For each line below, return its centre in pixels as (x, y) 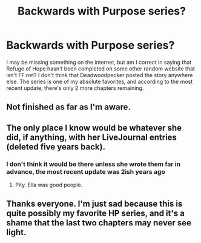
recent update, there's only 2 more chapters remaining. (75, 88)
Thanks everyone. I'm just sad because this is (94, 204)
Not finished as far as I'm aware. (69, 107)
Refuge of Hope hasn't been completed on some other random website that (101, 69)
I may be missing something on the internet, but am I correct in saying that (99, 62)
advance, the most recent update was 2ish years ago (86, 171)
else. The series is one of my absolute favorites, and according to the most (100, 81)
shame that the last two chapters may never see (99, 223)
